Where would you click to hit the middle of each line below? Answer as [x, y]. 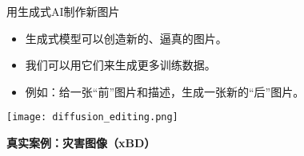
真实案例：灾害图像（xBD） [81, 143]
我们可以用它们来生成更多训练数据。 [120, 65]
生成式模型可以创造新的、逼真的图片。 [126, 38]
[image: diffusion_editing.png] [92, 117]
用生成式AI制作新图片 [63, 11]
